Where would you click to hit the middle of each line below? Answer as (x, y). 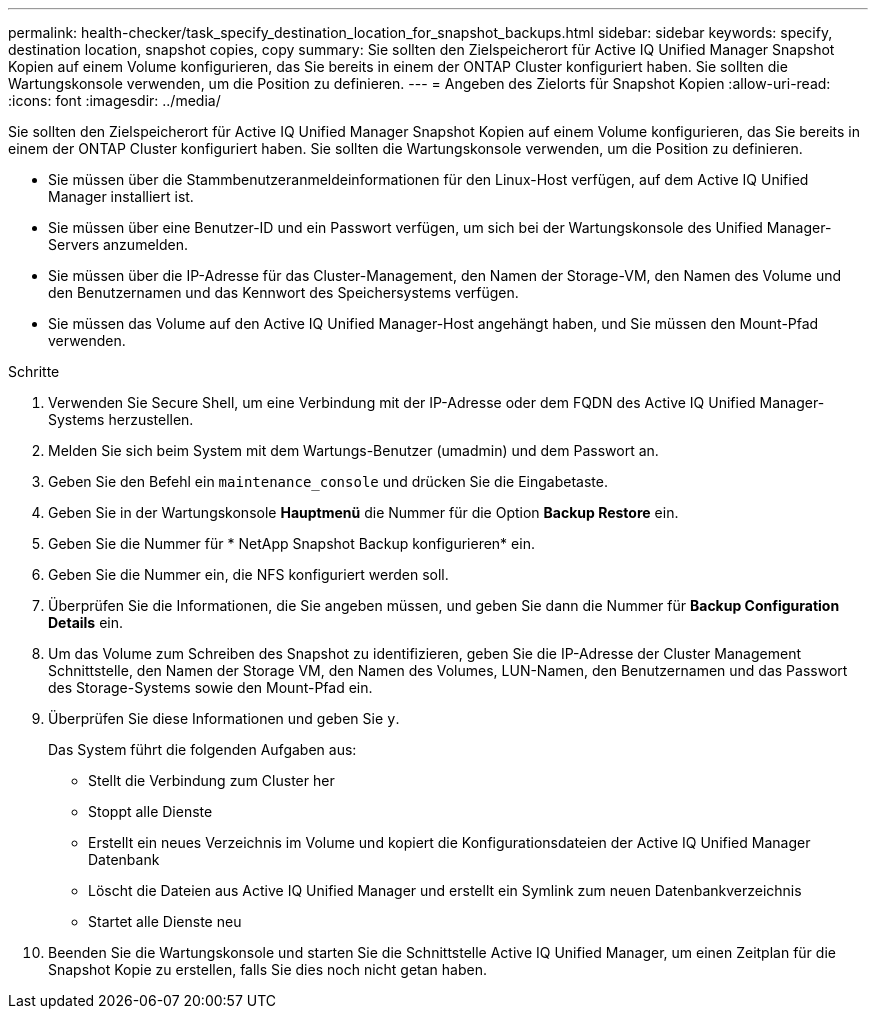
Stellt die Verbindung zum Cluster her (211, 780)
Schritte (34, 371)
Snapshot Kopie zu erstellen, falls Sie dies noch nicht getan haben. (267, 969)
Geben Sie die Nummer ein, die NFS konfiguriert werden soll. (248, 574)
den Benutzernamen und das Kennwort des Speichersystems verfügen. (283, 292)
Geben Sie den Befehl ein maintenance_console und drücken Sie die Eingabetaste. (328, 481)
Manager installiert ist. (121, 196)
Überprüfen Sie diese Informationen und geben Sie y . (224, 718)
